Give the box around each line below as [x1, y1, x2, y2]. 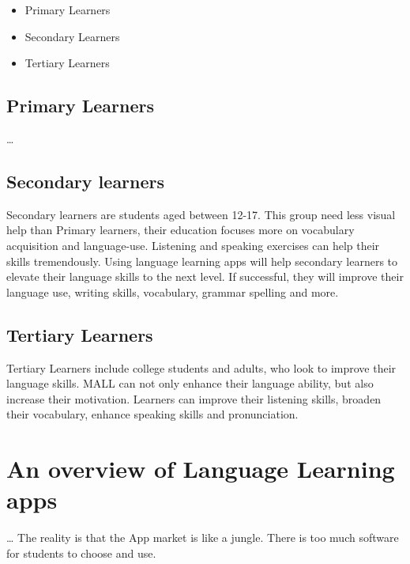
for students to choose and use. [6, 544, 156, 561]
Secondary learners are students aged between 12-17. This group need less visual [6, 206, 396, 222]
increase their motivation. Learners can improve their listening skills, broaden [6, 390, 382, 407]
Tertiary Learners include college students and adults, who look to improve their [6, 359, 397, 376]
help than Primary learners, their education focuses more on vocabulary [6, 221, 355, 238]
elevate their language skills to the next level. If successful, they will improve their [6, 268, 404, 285]
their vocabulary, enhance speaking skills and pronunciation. [6, 406, 299, 422]
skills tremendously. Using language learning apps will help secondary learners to [6, 252, 398, 269]
